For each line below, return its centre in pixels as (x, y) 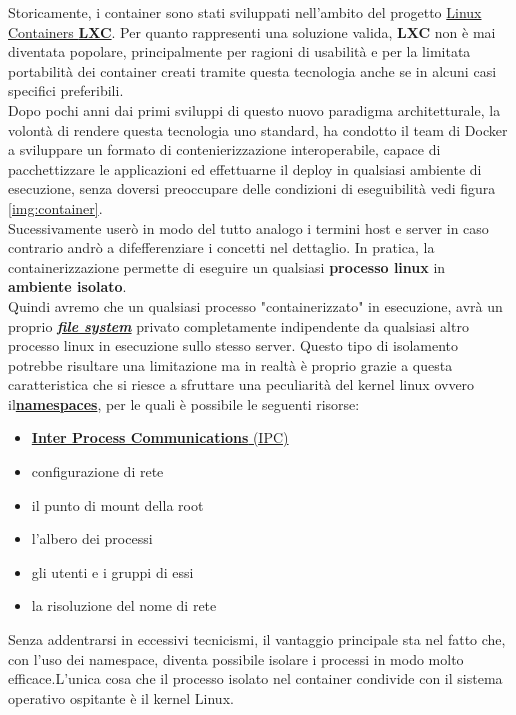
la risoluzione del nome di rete (124, 605)
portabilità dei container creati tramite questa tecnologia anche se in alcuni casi (252, 70)
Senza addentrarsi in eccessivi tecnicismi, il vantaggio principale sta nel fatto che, (257, 639)
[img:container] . (55, 207)
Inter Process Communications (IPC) (160, 437)
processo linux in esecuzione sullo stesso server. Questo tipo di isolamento (233, 345)
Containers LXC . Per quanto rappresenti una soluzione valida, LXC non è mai (252, 31)
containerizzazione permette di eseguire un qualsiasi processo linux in (227, 266)
